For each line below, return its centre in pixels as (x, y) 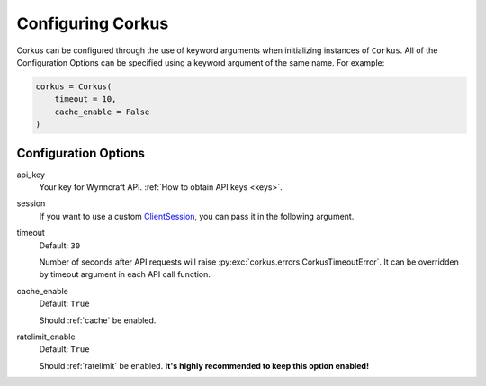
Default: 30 (60, 245)
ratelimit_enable (46, 337)
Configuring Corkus (93, 23)
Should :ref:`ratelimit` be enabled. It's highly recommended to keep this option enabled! (204, 365)
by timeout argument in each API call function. (125, 274)
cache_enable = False (102, 112)
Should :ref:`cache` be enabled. (98, 320)
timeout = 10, (85, 99)
